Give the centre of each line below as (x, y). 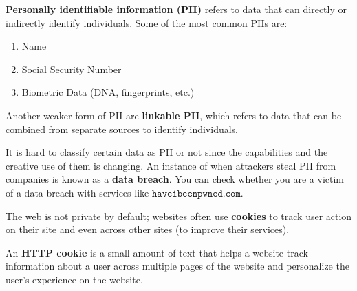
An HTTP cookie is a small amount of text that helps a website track (157, 252)
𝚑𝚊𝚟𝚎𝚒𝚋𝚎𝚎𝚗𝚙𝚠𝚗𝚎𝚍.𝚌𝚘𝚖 (196, 193)
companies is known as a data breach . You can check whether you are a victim (175, 179)
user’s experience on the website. (74, 279)
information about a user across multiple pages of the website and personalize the (177, 266)
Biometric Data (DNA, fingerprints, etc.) (108, 92)
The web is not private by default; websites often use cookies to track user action (179, 215)
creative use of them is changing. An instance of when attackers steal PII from (171, 165)
